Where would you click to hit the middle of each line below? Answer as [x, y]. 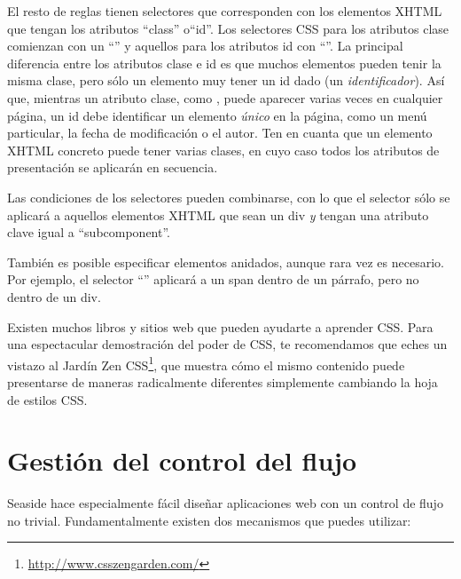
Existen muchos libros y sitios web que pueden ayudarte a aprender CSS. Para [220, 326]
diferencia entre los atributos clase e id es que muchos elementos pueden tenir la [224, 63]
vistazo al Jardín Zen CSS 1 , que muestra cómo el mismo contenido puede [206, 363]
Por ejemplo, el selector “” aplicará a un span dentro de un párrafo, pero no [213, 279]
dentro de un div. [54, 296]
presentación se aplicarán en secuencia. [113, 167]
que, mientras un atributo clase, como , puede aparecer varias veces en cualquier [225, 97]
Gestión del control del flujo [182, 460]
